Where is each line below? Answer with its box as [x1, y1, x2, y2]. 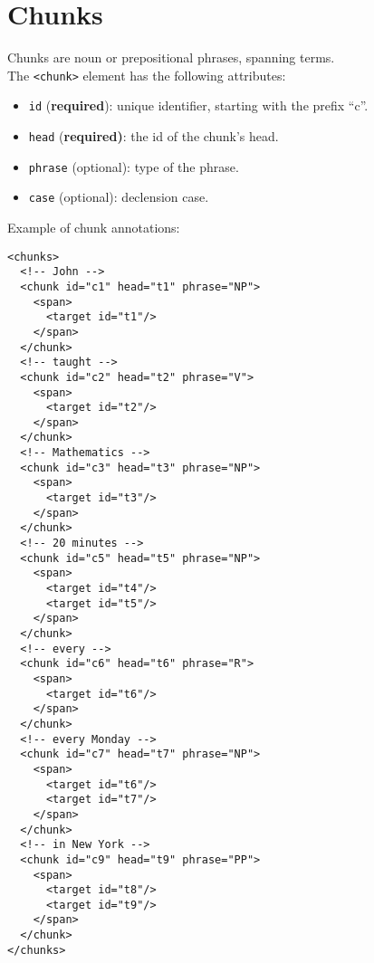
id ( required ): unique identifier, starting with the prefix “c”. [28, 96, 369, 115]
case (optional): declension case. [28, 187, 209, 206]
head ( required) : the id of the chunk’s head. [28, 127, 279, 146]
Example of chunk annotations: [7, 218, 180, 236]
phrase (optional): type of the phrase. [28, 157, 239, 176]
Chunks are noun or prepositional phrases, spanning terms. [7, 48, 335, 67]
